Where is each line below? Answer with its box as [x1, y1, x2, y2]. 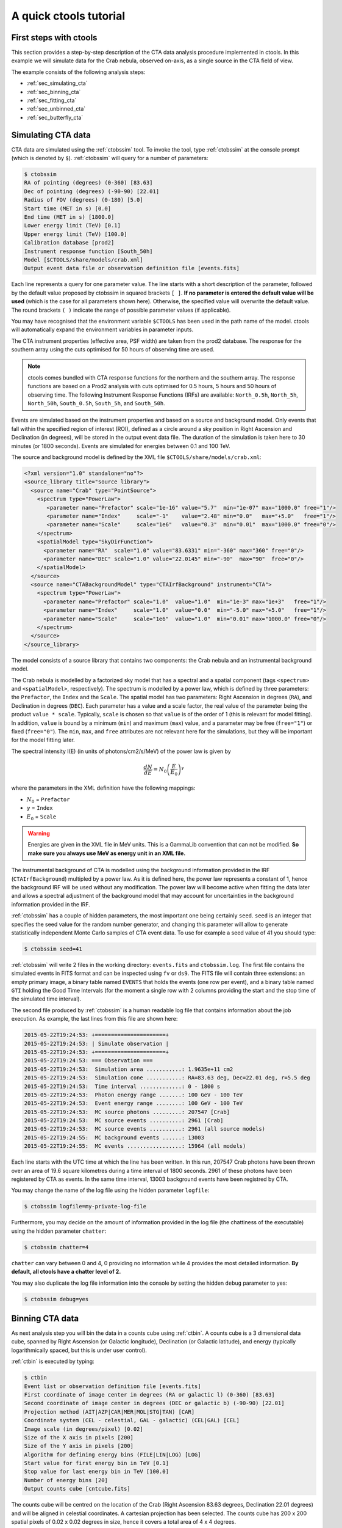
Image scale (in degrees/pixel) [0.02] [24, 1425, 143, 1433]
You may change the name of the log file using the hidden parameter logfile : [11, 1186, 210, 1194]
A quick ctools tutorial [11, 9, 126, 23]
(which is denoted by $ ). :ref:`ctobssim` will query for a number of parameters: [11, 155, 208, 162]
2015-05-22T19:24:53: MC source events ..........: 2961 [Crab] [24, 1117, 224, 1124]
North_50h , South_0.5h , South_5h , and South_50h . [27, 400, 166, 407]
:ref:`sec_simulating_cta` [26, 79, 88, 87]
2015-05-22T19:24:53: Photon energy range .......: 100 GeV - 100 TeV [24, 1091, 243, 1098]
